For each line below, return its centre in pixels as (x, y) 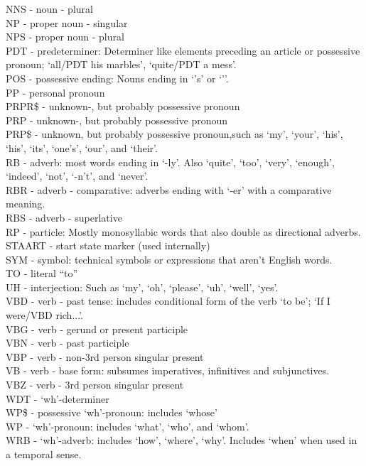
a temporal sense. (44, 454)
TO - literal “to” (42, 273)
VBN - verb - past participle (68, 343)
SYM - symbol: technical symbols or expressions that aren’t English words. (169, 259)
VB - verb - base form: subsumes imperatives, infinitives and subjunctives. (168, 370)
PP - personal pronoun (55, 92)
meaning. (26, 204)
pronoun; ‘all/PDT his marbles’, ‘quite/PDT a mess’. (121, 64)
